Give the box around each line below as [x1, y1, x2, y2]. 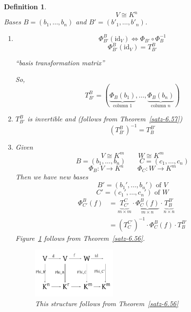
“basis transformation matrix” [15, 58, 105, 68]
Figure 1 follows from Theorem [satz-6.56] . [15, 233, 145, 243]
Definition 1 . [4, 1, 47, 11]
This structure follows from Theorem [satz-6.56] [35, 298, 178, 308]
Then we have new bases [15, 172, 88, 182]
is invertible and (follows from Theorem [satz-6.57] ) [27, 114, 183, 124]
